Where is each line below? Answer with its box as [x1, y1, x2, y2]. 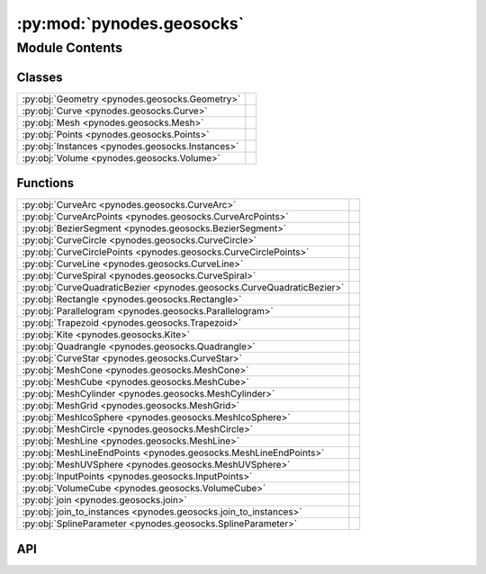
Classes [16, 69, 63, 85]
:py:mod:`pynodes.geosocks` [16, 13, 245, 33]
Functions [16, 175, 75, 191]
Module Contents [16, 40, 123, 56]
